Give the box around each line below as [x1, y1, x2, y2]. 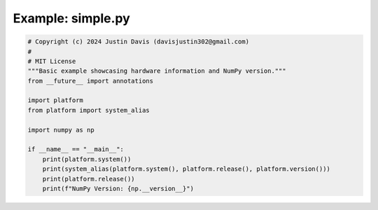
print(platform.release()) [42, 175, 136, 183]
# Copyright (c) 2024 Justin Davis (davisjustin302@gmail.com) [27, 38, 250, 45]
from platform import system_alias [27, 106, 150, 114]
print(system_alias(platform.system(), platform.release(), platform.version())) [42, 165, 330, 173]
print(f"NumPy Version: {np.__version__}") [42, 185, 194, 192]
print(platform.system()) [42, 155, 132, 163]
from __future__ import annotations [27, 77, 154, 85]
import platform [27, 97, 84, 104]
